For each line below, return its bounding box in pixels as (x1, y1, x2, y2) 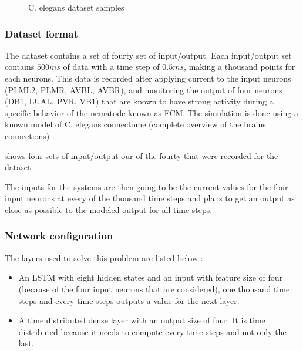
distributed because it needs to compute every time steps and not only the (18, 325, 287, 338)
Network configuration (5, 228, 113, 243)
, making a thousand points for (184, 60, 295, 73)
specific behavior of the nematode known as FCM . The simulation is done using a (5, 106, 298, 119)
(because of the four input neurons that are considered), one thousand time (18, 282, 290, 295)
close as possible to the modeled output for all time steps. (5, 203, 213, 215)
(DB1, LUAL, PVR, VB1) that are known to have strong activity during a (5, 95, 274, 107)
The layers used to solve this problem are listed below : (5, 251, 203, 264)
